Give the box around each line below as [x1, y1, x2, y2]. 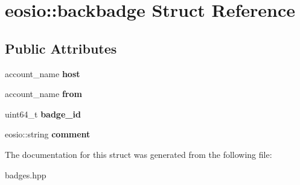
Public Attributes [5, 39, 117, 57]
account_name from [5, 87, 82, 100]
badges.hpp [5, 168, 46, 181]
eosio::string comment [5, 128, 91, 140]
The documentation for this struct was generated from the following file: [5, 148, 272, 160]
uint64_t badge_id [5, 107, 81, 120]
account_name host [5, 67, 80, 80]
